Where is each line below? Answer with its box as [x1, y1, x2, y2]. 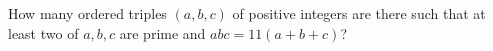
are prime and [119, 22, 206, 43]
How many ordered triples [8, 3, 167, 23]
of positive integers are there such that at [232, 3, 486, 23]
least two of [8, 22, 79, 43]
